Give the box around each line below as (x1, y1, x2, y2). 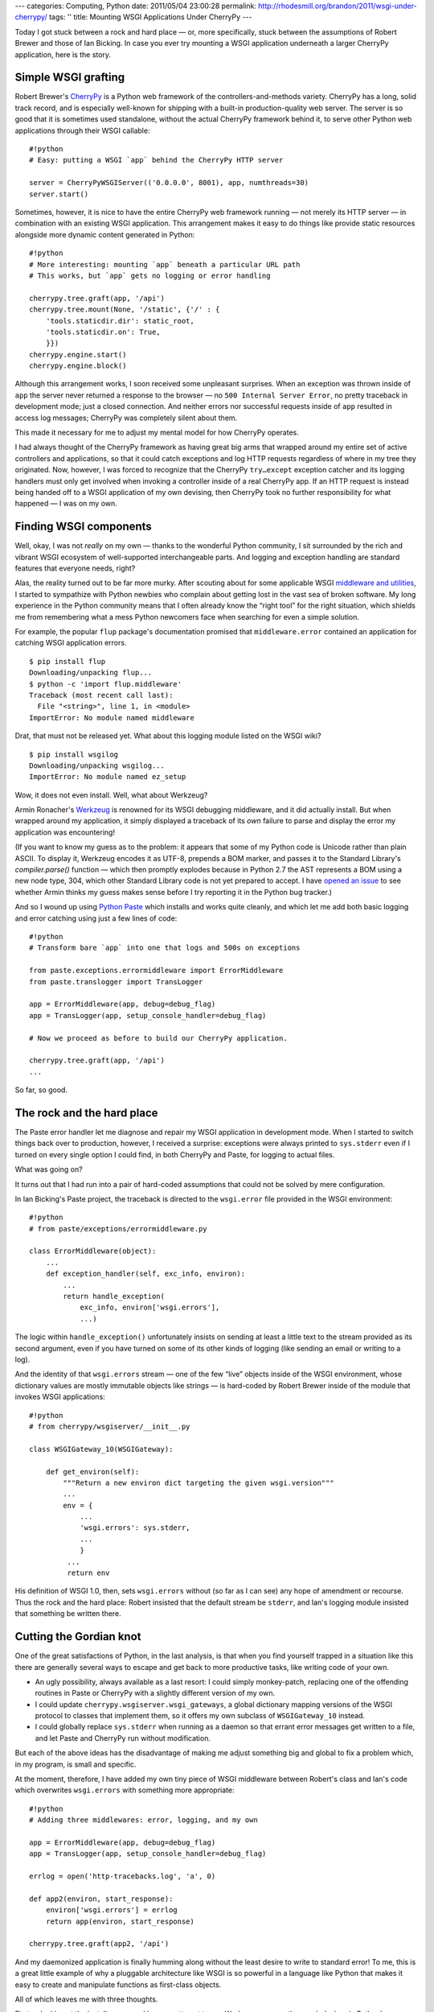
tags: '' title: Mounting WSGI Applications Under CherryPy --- (48, 12, 252, 22)
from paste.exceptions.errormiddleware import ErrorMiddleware (29, 966, 284, 975)
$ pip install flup (29, 657, 106, 666)
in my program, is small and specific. (14, 1759, 137, 1769)
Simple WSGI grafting (14, 71, 125, 85)
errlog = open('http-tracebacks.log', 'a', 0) (29, 1872, 216, 1881)
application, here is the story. (14, 49, 112, 60)
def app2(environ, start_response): (29, 1894, 174, 1903)
